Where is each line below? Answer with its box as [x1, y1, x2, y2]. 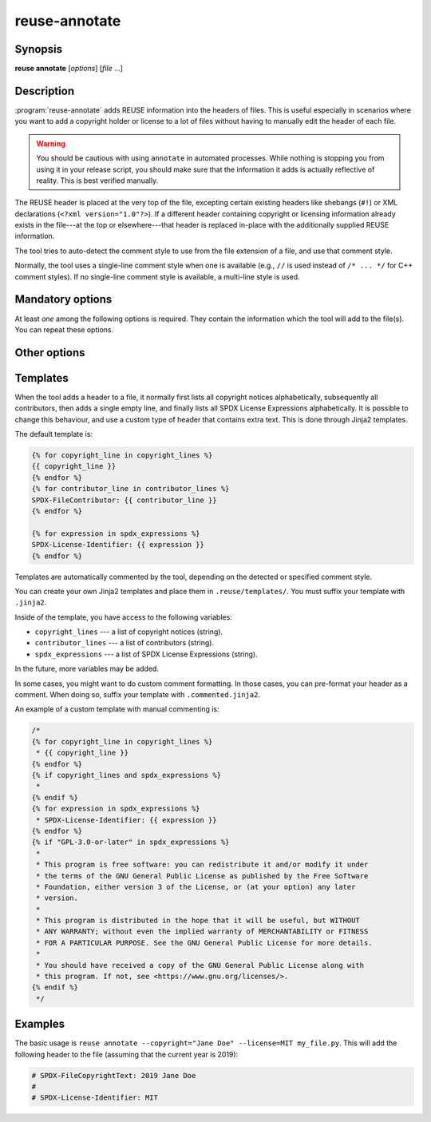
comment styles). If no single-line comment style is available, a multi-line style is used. [14, 272, 300, 281]
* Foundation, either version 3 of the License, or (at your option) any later [36, 882, 356, 891]
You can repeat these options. [14, 324, 114, 335]
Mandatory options [14, 292, 113, 307]
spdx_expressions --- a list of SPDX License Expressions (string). [34, 649, 259, 659]
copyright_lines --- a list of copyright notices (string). [34, 627, 223, 636]
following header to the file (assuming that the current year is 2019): [14, 1049, 239, 1059]
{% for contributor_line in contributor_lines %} [31, 484, 230, 494]
